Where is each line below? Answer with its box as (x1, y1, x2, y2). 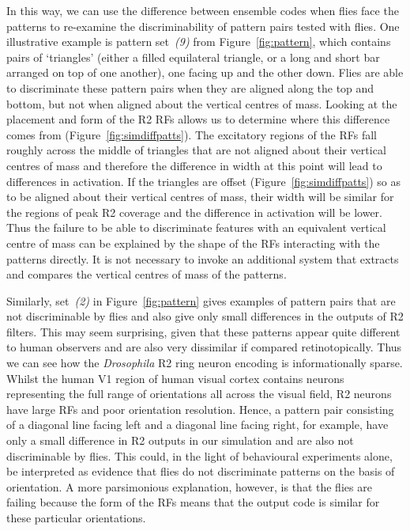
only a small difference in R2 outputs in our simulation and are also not (6, 432, 354, 449)
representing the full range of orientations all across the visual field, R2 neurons (6, 385, 392, 402)
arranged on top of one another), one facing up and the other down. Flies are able (6, 64, 404, 81)
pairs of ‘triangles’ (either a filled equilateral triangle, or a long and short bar (6, 48, 380, 65)
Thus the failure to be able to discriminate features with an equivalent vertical (6, 219, 386, 236)
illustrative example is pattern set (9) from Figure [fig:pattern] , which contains (6, 33, 391, 50)
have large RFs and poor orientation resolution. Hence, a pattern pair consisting (6, 400, 394, 417)
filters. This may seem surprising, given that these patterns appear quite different (6, 323, 401, 339)
